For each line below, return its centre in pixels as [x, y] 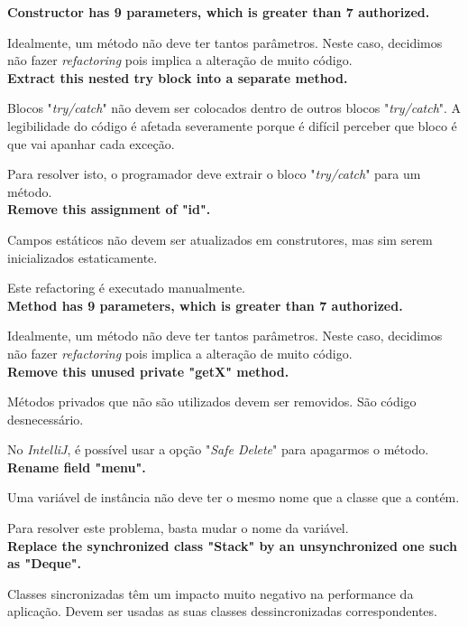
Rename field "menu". [77, 467]
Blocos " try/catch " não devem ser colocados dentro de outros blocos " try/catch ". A [234, 108]
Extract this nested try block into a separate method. [178, 77]
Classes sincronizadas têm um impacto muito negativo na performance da [211, 593]
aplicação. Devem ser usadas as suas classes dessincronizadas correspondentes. [222, 611]
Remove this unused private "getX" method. [148, 371]
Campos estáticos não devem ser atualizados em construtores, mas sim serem [220, 239]
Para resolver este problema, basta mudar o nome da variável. [178, 528]
